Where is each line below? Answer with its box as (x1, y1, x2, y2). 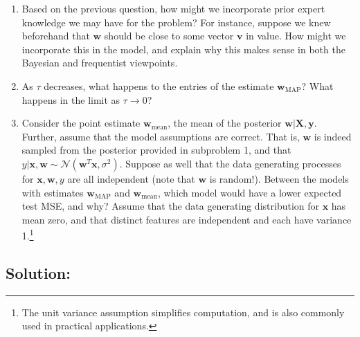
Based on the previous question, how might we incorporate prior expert (21, 1, 325, 15)
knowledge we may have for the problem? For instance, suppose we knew (21, 15, 331, 29)
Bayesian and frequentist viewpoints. (21, 55, 178, 70)
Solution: (6, 262, 71, 283)
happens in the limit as (21, 92, 120, 107)
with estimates (21, 185, 84, 199)
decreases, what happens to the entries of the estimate (44, 78, 274, 93)
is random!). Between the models (209, 171, 349, 185)
